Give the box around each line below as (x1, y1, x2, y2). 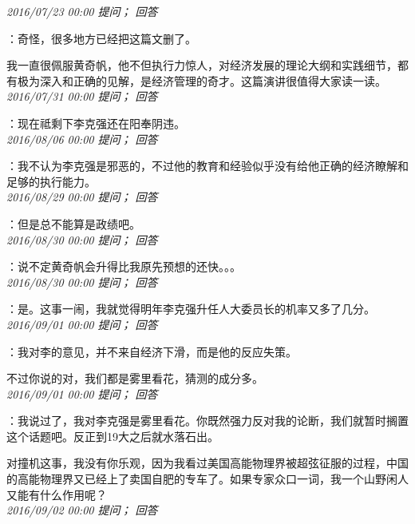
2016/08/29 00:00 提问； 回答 (6, 189, 158, 205)
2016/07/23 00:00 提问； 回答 (6, 3, 158, 19)
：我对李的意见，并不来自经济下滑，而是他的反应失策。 (6, 343, 297, 359)
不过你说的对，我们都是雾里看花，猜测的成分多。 (6, 370, 263, 387)
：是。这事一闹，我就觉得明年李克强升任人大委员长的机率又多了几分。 (6, 300, 375, 317)
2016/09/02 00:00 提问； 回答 (6, 502, 158, 518)
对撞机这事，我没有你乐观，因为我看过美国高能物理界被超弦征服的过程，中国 (6, 455, 409, 471)
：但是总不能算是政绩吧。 (6, 215, 140, 232)
